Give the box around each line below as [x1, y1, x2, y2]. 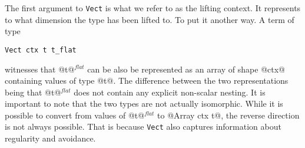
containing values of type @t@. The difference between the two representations [5, 74, 289, 87]
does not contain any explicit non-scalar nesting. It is [74, 85, 266, 98]
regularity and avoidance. [5, 132, 96, 144]
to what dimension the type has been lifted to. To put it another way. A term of [5, 13, 294, 25]
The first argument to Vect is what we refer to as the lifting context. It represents [5, 2, 301, 14]
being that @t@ [5, 85, 61, 98]
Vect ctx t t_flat [5, 45, 77, 54]
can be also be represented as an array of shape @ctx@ [87, 63, 286, 75]
